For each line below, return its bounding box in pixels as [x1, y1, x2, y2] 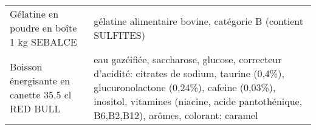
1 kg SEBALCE [10, 35, 77, 49]
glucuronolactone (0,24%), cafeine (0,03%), [94, 80, 276, 94]
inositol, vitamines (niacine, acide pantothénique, [94, 94, 303, 108]
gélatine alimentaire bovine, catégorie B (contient [94, 13, 303, 28]
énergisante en [10, 73, 70, 87]
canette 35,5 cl [10, 87, 72, 101]
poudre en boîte [10, 21, 77, 35]
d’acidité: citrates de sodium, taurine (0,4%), [94, 66, 284, 80]
